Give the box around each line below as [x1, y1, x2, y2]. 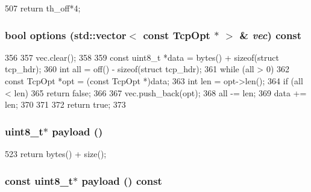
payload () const [81, 173, 162, 188]
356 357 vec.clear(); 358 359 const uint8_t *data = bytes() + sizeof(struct [5, 51, 279, 63]
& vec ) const [239, 27, 302, 42]
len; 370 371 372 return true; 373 [5, 98, 126, 111]
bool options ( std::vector [5, 27, 127, 42]
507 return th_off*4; [5, 2, 81, 14]
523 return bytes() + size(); [5, 147, 107, 159]
